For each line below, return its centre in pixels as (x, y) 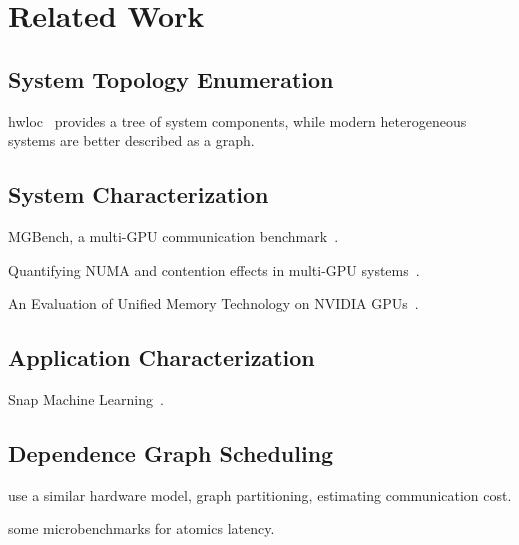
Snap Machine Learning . (86, 398)
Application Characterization (161, 357)
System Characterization (138, 194)
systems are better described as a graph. (131, 140)
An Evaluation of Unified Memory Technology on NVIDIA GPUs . (213, 303)
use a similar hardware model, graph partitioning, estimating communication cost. (260, 494)
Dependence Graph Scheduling (171, 452)
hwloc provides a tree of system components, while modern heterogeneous (237, 120)
